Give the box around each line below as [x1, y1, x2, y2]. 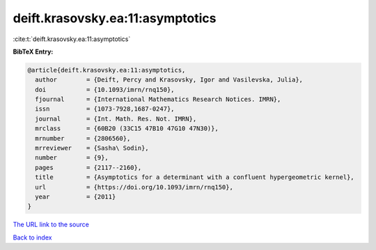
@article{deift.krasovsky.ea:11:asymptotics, [27, 66, 186, 74]
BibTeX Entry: [13, 47, 54, 56]
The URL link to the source [13, 220, 90, 229]
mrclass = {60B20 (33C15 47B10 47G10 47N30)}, [35, 125, 219, 132]
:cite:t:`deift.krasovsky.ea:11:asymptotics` [13, 35, 131, 43]
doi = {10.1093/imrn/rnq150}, [35, 86, 175, 93]
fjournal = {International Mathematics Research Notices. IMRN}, [35, 95, 281, 104]
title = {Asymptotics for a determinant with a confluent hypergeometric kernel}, [35, 173, 354, 181]
